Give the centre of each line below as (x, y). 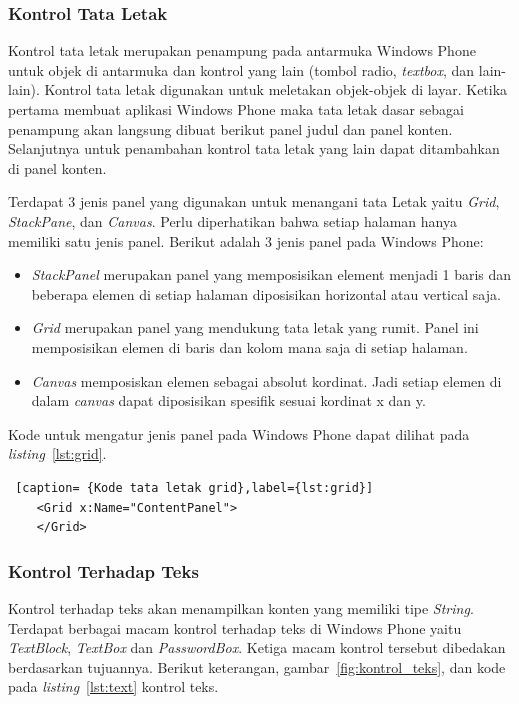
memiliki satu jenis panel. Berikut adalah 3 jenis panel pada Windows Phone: (246, 240)
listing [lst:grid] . (57, 453)
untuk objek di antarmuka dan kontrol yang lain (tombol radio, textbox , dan (241, 69)
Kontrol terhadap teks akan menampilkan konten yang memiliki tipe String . (241, 607)
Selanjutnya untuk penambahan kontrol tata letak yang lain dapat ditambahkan (254, 148)
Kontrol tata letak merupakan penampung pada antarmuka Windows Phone (242, 50)
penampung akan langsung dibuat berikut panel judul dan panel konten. (230, 128)
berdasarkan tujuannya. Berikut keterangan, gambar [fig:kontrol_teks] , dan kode (257, 666)
